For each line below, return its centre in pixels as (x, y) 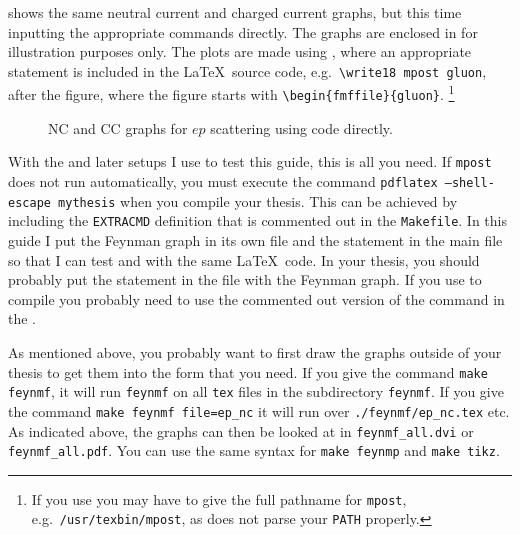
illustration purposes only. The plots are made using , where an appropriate (240, 51)
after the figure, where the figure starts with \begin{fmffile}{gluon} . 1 (231, 93)
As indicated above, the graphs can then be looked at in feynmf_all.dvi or (241, 430)
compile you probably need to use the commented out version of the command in (256, 298)
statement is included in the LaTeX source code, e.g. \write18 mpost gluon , (247, 70)
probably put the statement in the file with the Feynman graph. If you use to (245, 279)
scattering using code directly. (301, 127)
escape (29, 202)
